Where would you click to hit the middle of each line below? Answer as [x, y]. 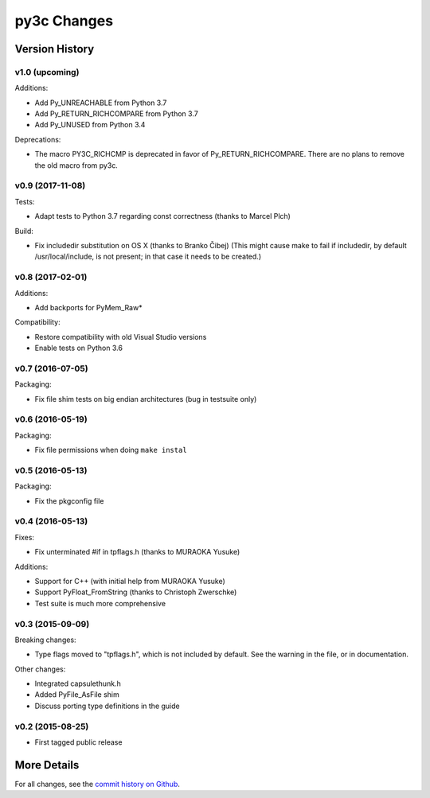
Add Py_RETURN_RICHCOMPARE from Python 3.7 [116, 114]
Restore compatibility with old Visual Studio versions [121, 337]
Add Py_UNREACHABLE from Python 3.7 [101, 103]
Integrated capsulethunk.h [78, 683]
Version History [55, 49]
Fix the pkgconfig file [69, 500]
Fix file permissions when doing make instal [111, 450]
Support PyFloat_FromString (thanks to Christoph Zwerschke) [136, 592]
